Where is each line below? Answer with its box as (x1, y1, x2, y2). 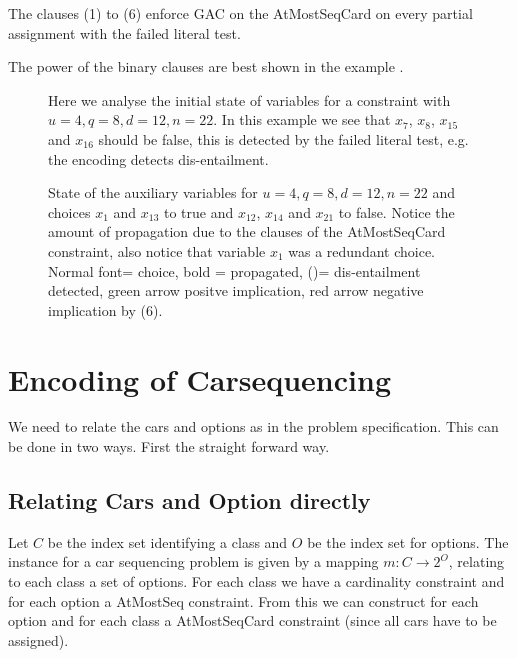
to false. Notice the (338, 201, 455, 222)
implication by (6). (48, 299, 163, 320)
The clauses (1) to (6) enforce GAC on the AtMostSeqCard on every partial (8, 3, 473, 23)
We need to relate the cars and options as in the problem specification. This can (8, 416, 499, 437)
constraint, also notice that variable (48, 240, 266, 261)
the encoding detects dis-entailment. (48, 148, 269, 169)
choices (48, 201, 91, 222)
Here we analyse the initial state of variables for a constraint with (48, 89, 451, 110)
